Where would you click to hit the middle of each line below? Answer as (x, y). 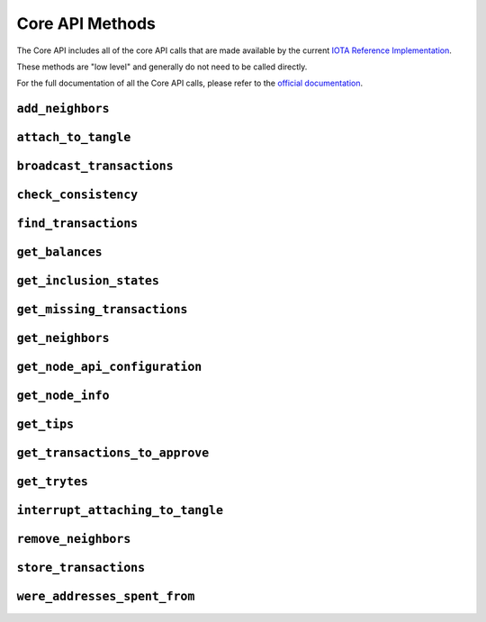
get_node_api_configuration (109, 367)
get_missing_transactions (102, 310)
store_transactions (81, 568)
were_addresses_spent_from (106, 597)
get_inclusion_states (88, 281)
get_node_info (63, 396)
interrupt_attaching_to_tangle (120, 510)
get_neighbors (63, 338)
